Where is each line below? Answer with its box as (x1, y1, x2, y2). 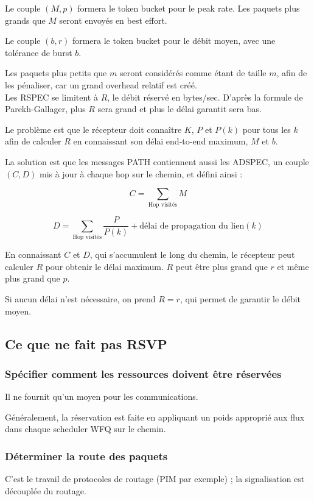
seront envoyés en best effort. (59, 13, 167, 26)
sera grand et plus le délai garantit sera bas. (97, 102, 262, 115)
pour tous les (242, 123, 291, 135)
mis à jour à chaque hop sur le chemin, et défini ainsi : (39, 167, 243, 180)
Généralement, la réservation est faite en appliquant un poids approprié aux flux (5, 410, 305, 423)
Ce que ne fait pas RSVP (5, 334, 167, 353)
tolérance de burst (5, 46, 72, 59)
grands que (5, 13, 46, 26)
